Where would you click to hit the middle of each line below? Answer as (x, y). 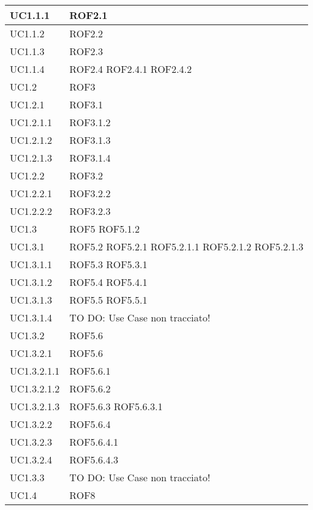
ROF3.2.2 (90, 193)
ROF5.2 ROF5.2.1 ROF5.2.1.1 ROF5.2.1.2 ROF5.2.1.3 (187, 246)
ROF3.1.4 (90, 158)
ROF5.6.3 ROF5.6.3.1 (116, 406)
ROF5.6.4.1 (94, 442)
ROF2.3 (86, 51)
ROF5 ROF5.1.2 (105, 229)
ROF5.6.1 (90, 371)
